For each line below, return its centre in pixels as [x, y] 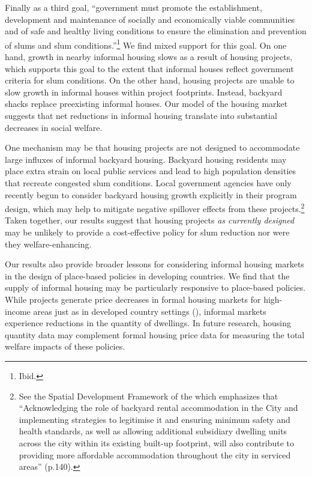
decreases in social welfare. [54, 127]
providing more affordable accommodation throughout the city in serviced [155, 454]
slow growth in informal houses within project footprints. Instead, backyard [144, 92]
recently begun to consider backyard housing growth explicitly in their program [151, 194]
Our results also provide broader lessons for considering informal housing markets [154, 264]
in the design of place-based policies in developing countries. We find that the [147, 275]
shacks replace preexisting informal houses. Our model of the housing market [146, 104]
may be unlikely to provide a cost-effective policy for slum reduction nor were [147, 232]
